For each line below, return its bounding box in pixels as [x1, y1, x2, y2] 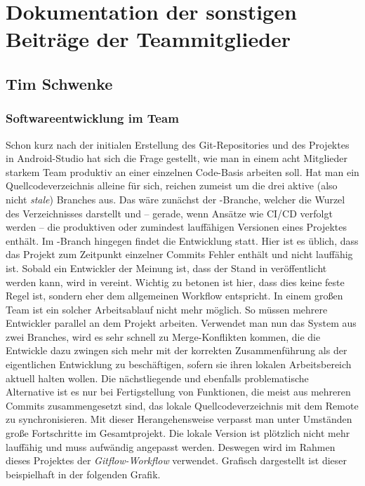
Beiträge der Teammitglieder [6, 25, 291, 53]
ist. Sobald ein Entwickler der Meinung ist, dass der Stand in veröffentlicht [6, 260, 327, 275]
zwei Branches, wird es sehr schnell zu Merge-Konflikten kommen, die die [6, 329, 321, 344]
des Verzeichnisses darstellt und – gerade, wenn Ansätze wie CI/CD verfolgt [6, 205, 333, 220]
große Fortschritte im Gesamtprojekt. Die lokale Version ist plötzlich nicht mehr [6, 426, 350, 440]
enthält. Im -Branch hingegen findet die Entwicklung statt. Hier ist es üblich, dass [6, 233, 359, 248]
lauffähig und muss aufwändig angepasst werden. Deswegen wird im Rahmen [6, 439, 336, 454]
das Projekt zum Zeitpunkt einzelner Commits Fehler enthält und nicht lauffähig [6, 247, 353, 262]
